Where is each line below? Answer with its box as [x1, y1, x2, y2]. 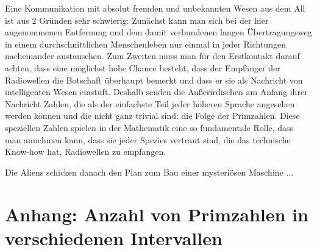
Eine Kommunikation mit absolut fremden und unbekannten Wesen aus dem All [5, 2, 305, 14]
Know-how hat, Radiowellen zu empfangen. [5, 145, 166, 158]
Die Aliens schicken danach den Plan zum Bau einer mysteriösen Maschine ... [5, 165, 294, 178]
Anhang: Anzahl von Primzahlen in [5, 201, 308, 226]
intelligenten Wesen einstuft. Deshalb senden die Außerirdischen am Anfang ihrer [5, 85, 308, 98]
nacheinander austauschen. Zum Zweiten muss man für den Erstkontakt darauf [5, 49, 300, 62]
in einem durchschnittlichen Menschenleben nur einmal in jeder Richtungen [5, 37, 286, 50]
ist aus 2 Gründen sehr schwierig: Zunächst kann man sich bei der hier [5, 13, 269, 26]
